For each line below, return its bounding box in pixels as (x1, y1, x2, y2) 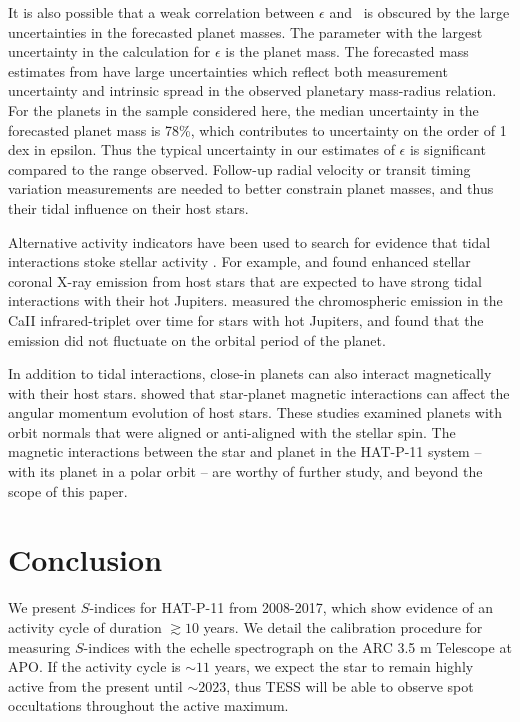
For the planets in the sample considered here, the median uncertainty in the (8, 99, 479, 120)
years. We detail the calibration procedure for (203, 616, 483, 637)
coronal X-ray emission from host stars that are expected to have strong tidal (8, 270, 482, 291)
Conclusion (8, 539, 163, 580)
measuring (8, 636, 71, 657)
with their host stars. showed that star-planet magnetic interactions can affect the (8, 382, 510, 403)
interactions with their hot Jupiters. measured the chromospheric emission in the (8, 290, 503, 311)
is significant (409, 139, 486, 160)
